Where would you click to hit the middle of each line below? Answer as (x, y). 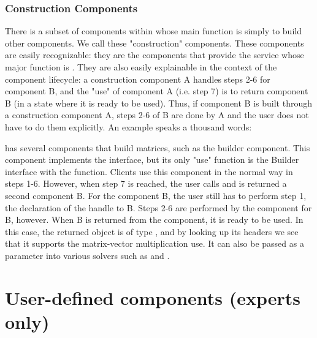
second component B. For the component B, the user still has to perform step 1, (156, 195)
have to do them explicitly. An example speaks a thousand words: (128, 126)
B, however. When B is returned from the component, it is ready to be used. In (154, 220)
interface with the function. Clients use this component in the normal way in (149, 171)
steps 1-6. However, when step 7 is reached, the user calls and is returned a (146, 183)
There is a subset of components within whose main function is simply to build (153, 31)
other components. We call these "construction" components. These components (155, 43)
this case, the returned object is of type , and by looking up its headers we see (152, 231)
